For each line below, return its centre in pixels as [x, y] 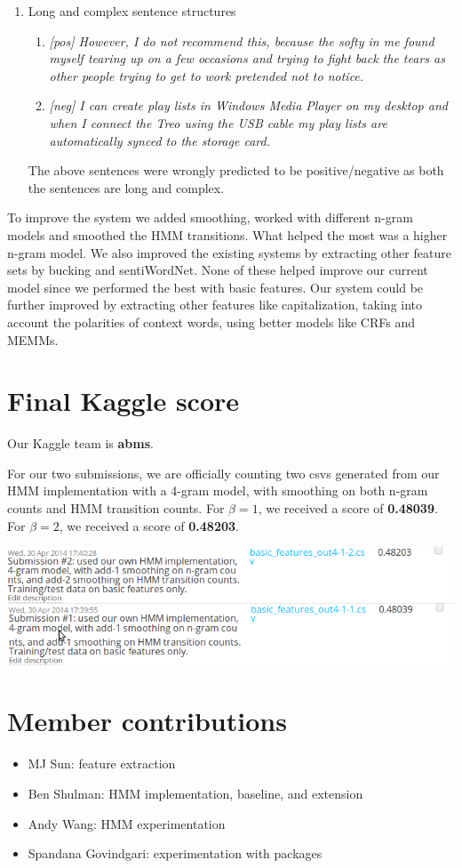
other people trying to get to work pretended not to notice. [207, 75]
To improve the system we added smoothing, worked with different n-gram [210, 217]
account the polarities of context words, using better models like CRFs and [211, 321]
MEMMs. [33, 339]
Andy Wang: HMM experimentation [127, 823]
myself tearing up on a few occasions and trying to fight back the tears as [247, 58]
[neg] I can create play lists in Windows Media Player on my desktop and [248, 105]
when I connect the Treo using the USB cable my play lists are [218, 122]
